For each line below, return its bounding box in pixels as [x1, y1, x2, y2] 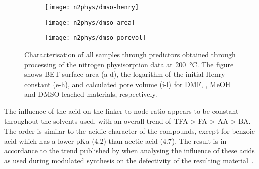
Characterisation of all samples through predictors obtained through [24, 49, 236, 59]
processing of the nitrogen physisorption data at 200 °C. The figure [24, 59, 234, 69]
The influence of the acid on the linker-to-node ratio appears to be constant [4, 105, 239, 116]
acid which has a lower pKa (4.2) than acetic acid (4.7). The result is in [4, 135, 227, 146]
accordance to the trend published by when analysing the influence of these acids [4, 145, 255, 156]
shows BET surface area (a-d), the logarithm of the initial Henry [24, 69, 225, 79]
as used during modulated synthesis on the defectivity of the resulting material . [4, 155, 254, 165]
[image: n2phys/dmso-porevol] [45, 34, 146, 42]
